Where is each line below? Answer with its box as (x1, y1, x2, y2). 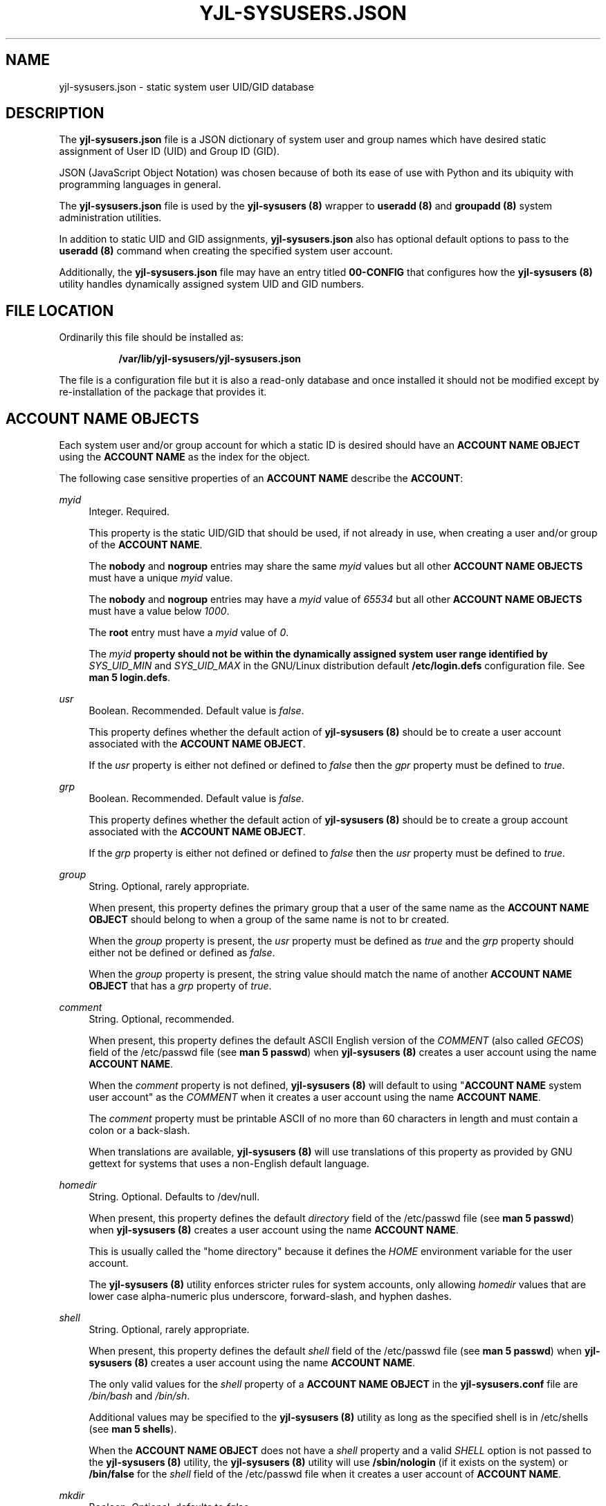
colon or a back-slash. (89, 1124, 190, 1137)
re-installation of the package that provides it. (59, 386, 267, 398)
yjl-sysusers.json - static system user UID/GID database (59, 80, 314, 93)
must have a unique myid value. (89, 572, 233, 584)
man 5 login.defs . (89, 671, 171, 684)
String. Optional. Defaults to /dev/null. (89, 1191, 260, 1203)
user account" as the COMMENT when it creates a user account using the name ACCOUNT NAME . (89, 1091, 541, 1104)
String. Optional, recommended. (89, 1013, 235, 1025)
